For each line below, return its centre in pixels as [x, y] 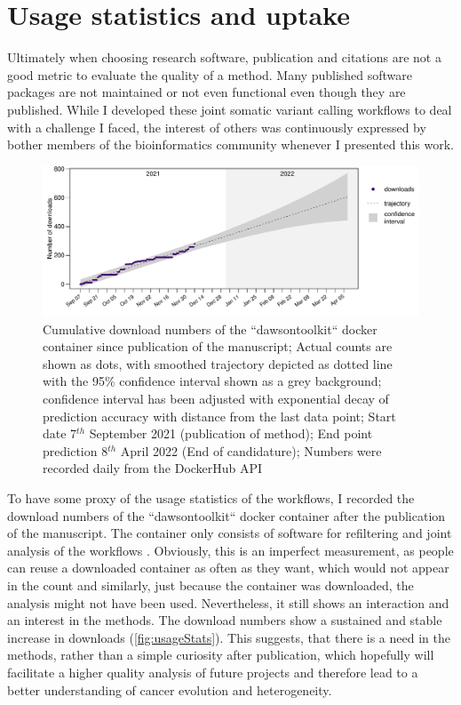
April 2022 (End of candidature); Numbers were [251, 450]
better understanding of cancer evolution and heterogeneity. [170, 689]
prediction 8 [76, 450]
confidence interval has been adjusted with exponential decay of [216, 398]
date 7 [60, 433]
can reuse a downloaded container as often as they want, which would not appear [228, 568]
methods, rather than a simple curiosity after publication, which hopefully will [221, 655]
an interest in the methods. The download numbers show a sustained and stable [225, 620]
